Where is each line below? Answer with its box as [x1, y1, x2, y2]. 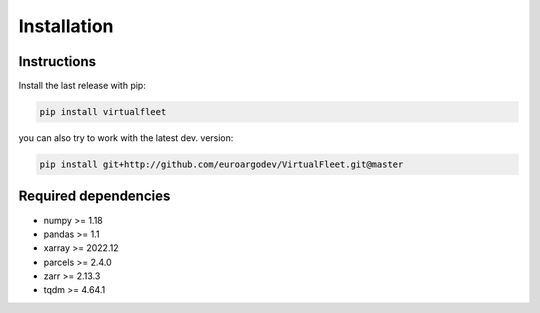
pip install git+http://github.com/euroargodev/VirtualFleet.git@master [39, 159, 404, 170]
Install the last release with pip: [18, 80, 147, 92]
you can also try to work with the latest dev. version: [18, 132, 234, 144]
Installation [18, 15, 114, 37]
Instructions [18, 53, 97, 70]
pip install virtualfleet [39, 106, 167, 118]
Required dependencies [18, 188, 171, 205]
